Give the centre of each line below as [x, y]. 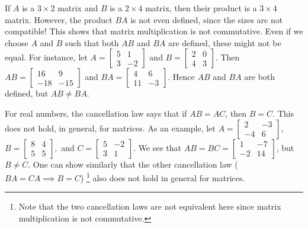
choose [17, 42]
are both [260, 77]
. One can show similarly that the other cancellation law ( [133, 164]
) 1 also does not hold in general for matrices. [163, 177]
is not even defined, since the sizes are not [207, 19]
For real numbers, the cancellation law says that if [96, 113]
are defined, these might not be [224, 42]
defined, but [27, 93]
